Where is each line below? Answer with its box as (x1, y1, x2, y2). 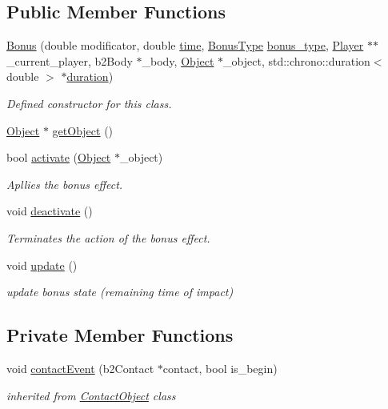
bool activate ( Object (6, 149, 111, 166)
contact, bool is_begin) (162, 359, 278, 376)
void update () (6, 256, 78, 273)
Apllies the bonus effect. (6, 175, 123, 192)
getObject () (52, 122, 114, 138)
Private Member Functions (6, 323, 234, 347)
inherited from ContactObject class (6, 387, 176, 403)
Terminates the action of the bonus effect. (6, 229, 210, 246)
